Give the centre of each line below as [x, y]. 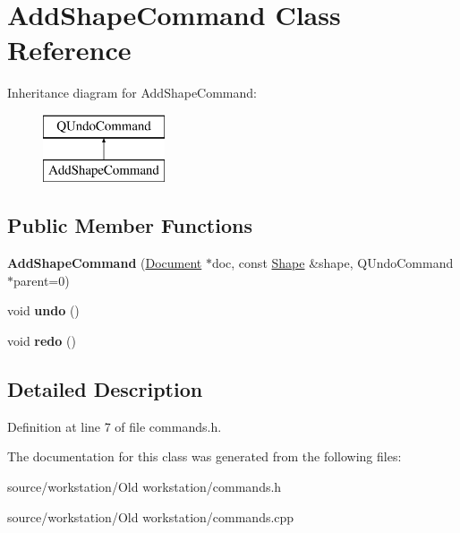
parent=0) [42, 280]
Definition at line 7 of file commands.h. [115, 426]
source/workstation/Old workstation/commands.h [145, 487]
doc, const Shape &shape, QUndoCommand [332, 263]
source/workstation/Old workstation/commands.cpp [151, 516]
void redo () [42, 341]
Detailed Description [105, 389]
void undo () [43, 310]
